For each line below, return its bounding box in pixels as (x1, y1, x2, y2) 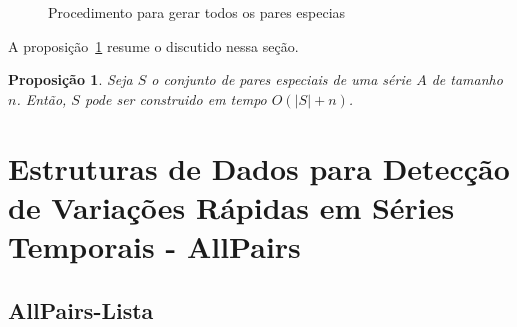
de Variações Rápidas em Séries (8, 186, 455, 227)
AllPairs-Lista (8, 294, 154, 325)
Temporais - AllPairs (8, 225, 301, 266)
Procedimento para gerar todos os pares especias (48, 2, 346, 22)
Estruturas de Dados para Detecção (8, 147, 510, 188)
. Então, (16, 88, 67, 109)
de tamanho (431, 69, 503, 90)
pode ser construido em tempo (84, 88, 267, 109)
